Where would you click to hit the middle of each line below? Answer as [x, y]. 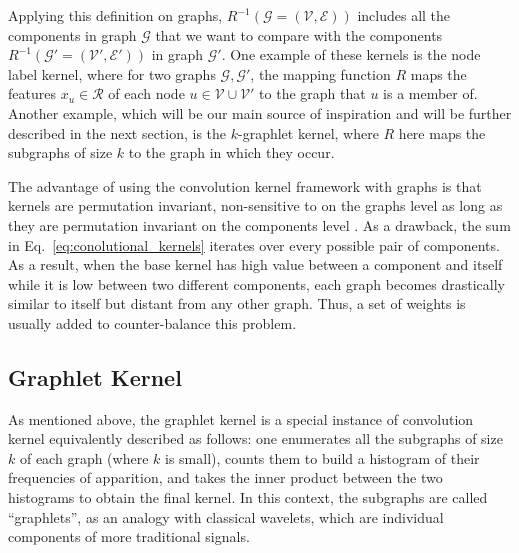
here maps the [442, 132]
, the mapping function [320, 73]
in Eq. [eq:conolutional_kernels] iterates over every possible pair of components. [254, 244]
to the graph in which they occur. [231, 152]
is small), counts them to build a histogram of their [322, 457]
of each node [146, 93]
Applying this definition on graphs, [115, 15]
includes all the [404, 15]
